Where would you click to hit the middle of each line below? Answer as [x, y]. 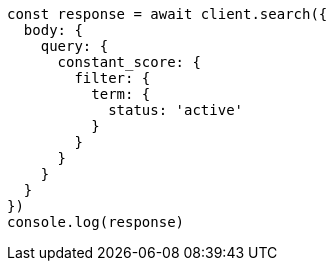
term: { [121, 94]
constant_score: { [129, 62]
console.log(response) [96, 222]
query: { [74, 46]
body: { [53, 30]
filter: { [112, 78]
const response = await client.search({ [167, 14]
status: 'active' [176, 110]
